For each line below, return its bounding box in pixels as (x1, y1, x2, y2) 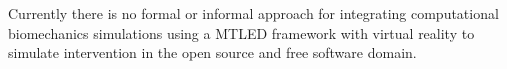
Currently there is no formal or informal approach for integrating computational (8, 3, 499, 23)
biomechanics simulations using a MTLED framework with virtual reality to (8, 22, 475, 43)
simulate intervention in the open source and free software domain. (8, 42, 417, 63)
